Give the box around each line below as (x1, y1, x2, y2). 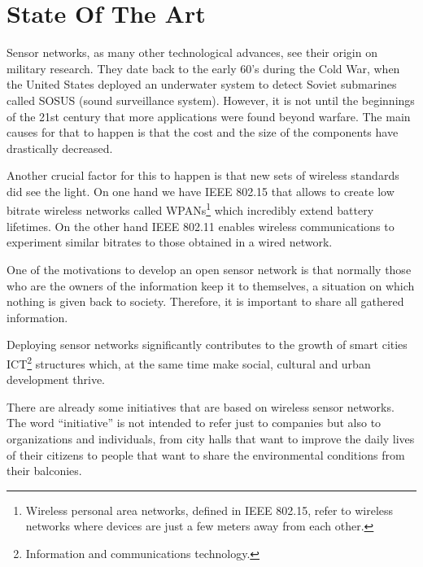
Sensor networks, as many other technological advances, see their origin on (7, 44, 377, 61)
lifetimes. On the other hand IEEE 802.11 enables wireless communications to (7, 217, 395, 234)
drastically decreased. (7, 139, 113, 156)
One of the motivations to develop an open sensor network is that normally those (7, 260, 412, 277)
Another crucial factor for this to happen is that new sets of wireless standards (7, 167, 399, 184)
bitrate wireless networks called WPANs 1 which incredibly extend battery (7, 199, 374, 219)
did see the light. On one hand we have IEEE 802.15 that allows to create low (7, 182, 395, 199)
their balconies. (7, 462, 82, 479)
